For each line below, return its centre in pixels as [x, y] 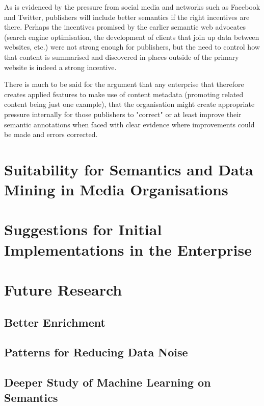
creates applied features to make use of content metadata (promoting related [124, 94]
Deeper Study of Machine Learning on [108, 382]
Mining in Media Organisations [116, 189]
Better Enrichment [55, 322]
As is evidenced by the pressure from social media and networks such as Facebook [132, 7]
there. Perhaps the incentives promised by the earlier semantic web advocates [125, 27]
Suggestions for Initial [83, 229]
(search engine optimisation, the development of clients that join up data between [132, 37]
